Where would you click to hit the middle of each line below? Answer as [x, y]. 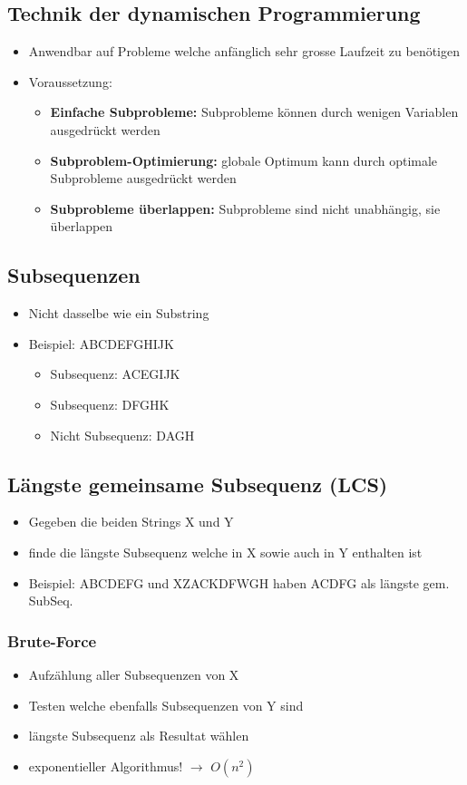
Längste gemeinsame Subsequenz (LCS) [198, 484]
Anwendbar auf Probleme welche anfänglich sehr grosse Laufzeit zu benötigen [244, 51]
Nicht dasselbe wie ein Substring [119, 313]
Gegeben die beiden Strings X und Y [131, 522]
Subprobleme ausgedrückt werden [143, 178]
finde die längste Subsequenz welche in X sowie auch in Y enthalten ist [225, 552]
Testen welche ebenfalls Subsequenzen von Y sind [166, 705]
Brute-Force [52, 640]
